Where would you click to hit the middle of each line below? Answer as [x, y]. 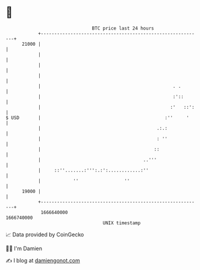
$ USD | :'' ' [97, 118]
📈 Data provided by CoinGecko [45, 235]
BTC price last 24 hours [123, 28]
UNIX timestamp [122, 223]
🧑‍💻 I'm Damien [24, 248]
